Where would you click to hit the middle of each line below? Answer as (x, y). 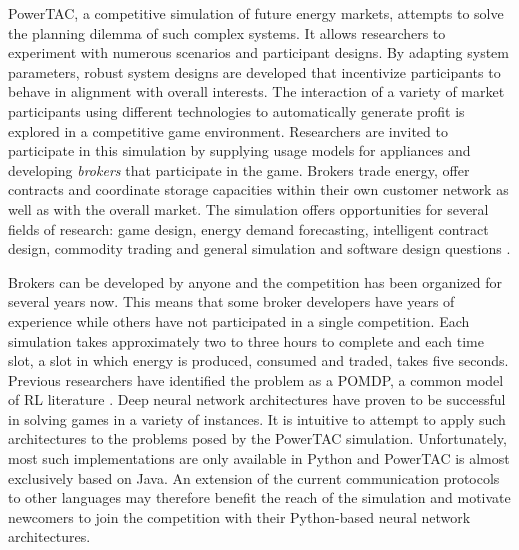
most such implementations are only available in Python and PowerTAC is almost (259, 458)
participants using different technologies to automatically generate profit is (236, 110)
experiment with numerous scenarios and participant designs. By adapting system (259, 52)
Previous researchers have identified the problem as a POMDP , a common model (256, 379)
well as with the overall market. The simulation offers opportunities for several (248, 208)
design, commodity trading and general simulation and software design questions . (259, 248)
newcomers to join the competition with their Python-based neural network (239, 516)
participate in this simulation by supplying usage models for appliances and (239, 150)
